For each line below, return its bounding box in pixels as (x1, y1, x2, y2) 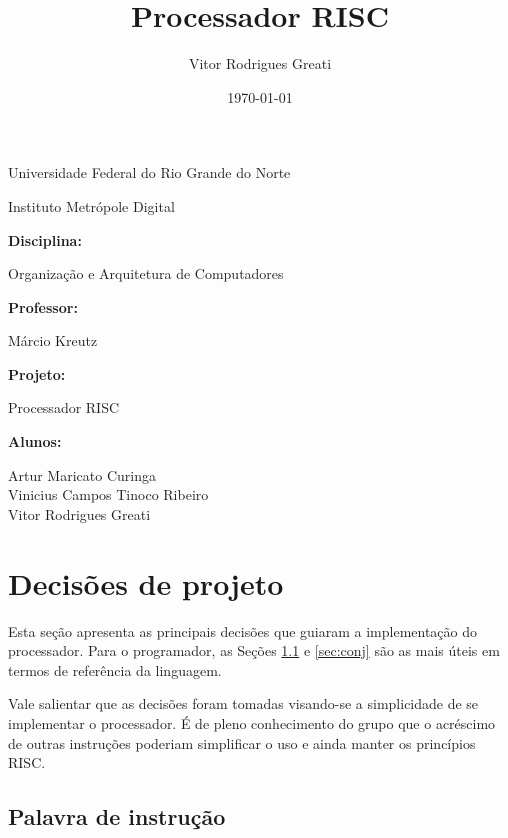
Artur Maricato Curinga (8, 464, 156, 485)
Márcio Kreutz (8, 330, 98, 351)
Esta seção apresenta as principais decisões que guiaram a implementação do (8, 620, 478, 641)
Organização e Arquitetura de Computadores (8, 263, 284, 284)
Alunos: (8, 431, 62, 452)
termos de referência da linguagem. (8, 659, 222, 680)
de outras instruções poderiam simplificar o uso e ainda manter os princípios (8, 732, 476, 753)
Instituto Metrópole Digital (8, 195, 175, 216)
